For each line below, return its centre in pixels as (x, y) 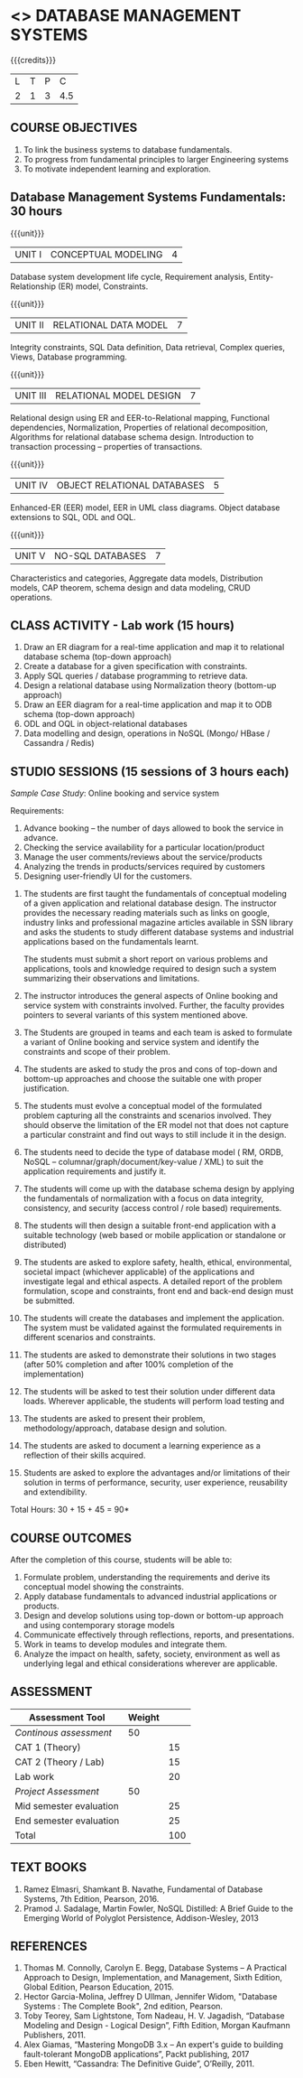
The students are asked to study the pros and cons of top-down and (150, 1069)
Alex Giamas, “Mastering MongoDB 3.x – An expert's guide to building (153, 2045)
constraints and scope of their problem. (96, 1052)
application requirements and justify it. (94, 1171)
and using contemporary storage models (99, 1625)
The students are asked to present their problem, (114, 1419)
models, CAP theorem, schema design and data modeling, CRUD (130, 587)
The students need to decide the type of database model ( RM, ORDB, (153, 1152)
